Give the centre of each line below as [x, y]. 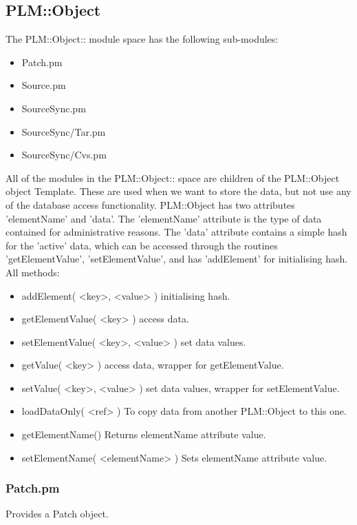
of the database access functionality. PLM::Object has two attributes [150, 204]
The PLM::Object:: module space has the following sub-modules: [142, 39]
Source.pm [44, 85]
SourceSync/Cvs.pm [64, 155]
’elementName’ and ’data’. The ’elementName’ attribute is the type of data [164, 218]
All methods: [33, 272]
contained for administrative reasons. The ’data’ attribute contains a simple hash [176, 232]
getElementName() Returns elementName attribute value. [144, 434]
